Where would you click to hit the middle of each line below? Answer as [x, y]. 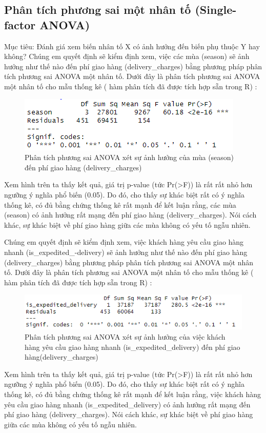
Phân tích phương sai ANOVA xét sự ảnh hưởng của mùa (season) [129, 157]
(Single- [216, 9]
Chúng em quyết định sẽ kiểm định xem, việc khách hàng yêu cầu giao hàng [124, 242]
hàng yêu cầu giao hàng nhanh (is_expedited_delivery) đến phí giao [132, 347]
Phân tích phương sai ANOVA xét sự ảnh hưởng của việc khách [125, 337]
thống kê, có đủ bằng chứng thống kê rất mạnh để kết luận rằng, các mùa [120, 204]
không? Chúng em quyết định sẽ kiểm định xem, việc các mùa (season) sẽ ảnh [127, 56]
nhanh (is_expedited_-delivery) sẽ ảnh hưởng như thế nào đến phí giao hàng [126, 252]
